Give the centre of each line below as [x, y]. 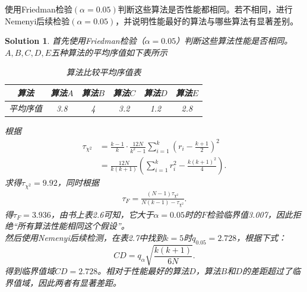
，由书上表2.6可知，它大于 [102, 214]
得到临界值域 [30, 271]
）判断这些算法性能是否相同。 [234, 41]
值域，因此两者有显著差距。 [67, 282]
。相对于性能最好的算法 [143, 271]
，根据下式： [262, 238]
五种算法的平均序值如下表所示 [110, 52]
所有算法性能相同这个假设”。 [73, 226]
